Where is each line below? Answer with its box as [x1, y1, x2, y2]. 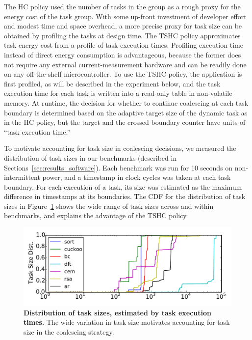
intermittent [4, 172, 40, 182]
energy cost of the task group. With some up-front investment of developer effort [4, 11, 247, 21]
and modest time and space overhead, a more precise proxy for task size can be [4, 21, 242, 31]
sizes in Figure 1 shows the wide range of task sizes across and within [4, 200, 214, 211]
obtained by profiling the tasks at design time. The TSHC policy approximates [4, 30, 241, 40]
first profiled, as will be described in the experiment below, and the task [4, 78, 221, 88]
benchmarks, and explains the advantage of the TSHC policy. [4, 210, 188, 221]
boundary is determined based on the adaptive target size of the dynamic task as [4, 107, 248, 117]
